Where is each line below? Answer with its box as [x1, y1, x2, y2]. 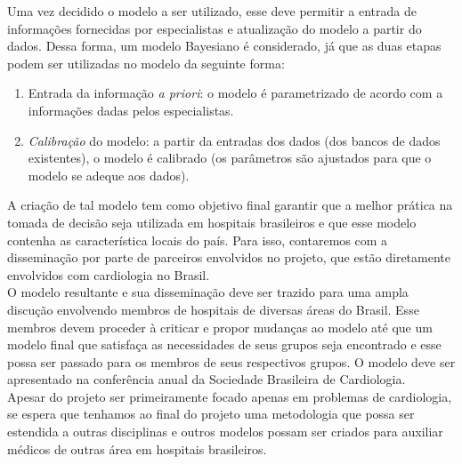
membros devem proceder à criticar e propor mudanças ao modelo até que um [7, 317, 433, 336]
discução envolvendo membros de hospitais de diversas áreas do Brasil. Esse [7, 300, 419, 318]
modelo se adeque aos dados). [28, 165, 190, 184]
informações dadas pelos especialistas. [28, 100, 234, 119]
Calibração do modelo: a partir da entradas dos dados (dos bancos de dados [28, 131, 441, 149]
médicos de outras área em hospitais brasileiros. [7, 439, 267, 458]
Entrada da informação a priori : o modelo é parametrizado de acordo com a [28, 84, 443, 102]
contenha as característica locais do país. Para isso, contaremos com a [7, 230, 388, 249]
